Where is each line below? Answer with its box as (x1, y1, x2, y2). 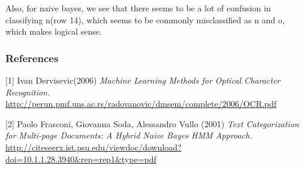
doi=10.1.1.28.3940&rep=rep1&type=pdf (5, 152, 156, 165)
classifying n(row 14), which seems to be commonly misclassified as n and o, (5, 13, 285, 26)
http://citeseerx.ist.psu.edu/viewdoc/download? (5, 140, 182, 153)
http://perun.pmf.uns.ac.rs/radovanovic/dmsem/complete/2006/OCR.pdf (5, 97, 277, 110)
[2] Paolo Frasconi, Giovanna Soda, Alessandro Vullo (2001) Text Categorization (5, 117, 299, 130)
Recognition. (5, 85, 50, 98)
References (5, 50, 59, 65)
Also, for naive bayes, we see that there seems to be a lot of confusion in (5, 2, 271, 14)
